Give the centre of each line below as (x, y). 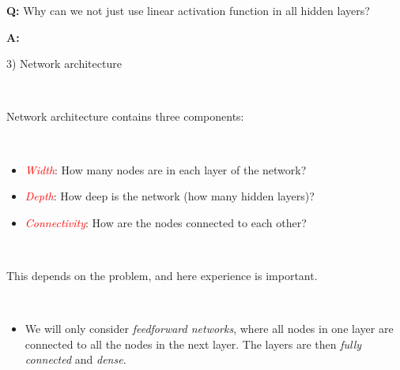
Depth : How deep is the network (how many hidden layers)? (170, 196)
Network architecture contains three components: (125, 116)
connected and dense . (75, 359)
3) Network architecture (64, 64)
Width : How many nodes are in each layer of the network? (166, 169)
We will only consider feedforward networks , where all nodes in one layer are (209, 329)
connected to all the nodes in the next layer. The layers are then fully (193, 344)
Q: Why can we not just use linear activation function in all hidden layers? (188, 10)
